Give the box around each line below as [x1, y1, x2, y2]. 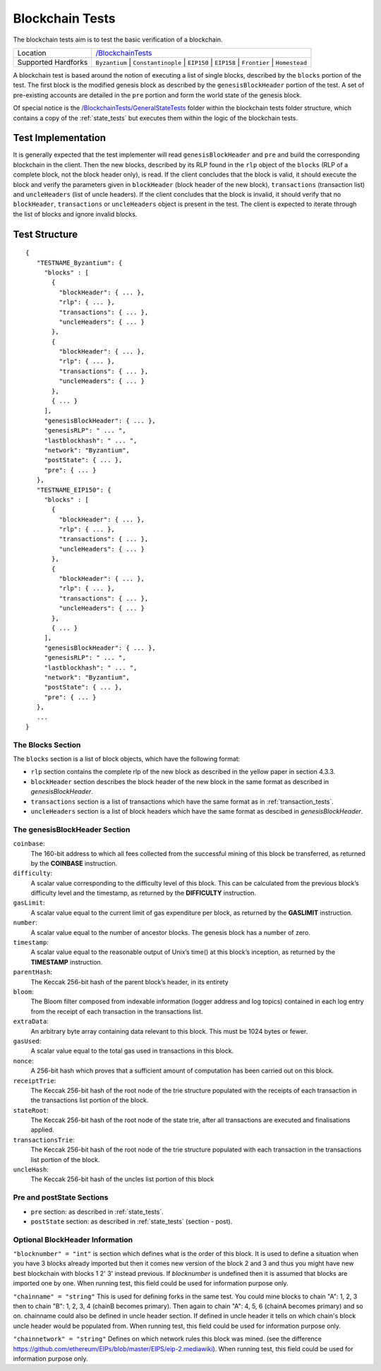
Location [17, 48, 47, 58]
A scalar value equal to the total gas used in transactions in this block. [30, 1046, 234, 1055]
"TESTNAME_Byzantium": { [36, 258, 123, 267]
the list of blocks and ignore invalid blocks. [13, 210, 138, 218]
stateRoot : [13, 1106, 49, 1114]
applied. [30, 1125, 54, 1134]
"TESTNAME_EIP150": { [36, 485, 111, 494]
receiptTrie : [13, 1076, 56, 1085]
